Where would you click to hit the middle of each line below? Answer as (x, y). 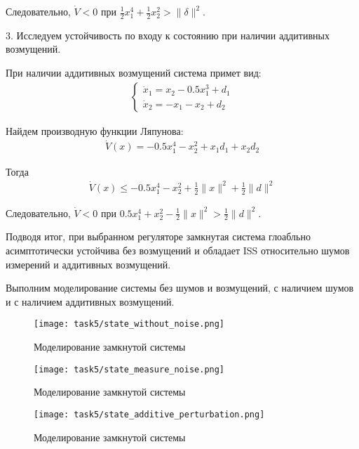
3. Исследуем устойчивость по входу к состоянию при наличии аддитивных (168, 35)
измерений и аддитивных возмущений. (88, 264)
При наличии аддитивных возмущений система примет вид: (134, 73)
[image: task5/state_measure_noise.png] (129, 369)
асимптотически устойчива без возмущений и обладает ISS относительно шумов (178, 250)
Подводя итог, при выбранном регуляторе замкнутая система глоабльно (158, 236)
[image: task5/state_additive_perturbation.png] (149, 414)
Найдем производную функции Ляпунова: (95, 130)
